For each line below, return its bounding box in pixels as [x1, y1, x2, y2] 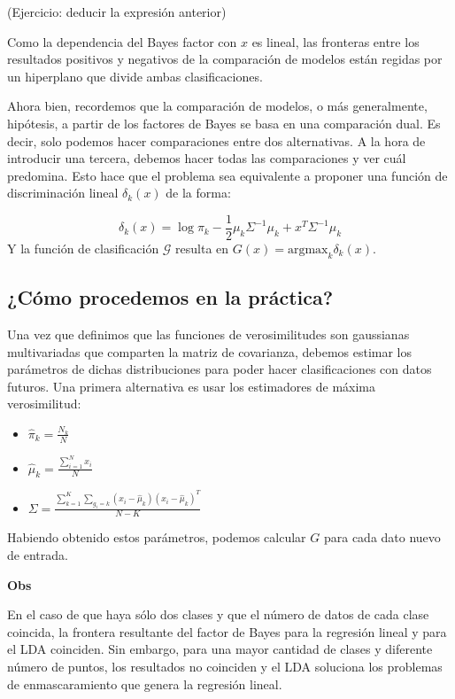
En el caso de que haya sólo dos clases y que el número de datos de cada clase [7, 605, 429, 624]
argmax [287, 244, 328, 256]
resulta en [175, 239, 229, 257]
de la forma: [166, 183, 231, 202]
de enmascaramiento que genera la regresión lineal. [7, 674, 282, 693]
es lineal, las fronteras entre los [251, 32, 420, 50]
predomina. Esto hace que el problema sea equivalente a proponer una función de [7, 166, 448, 184]
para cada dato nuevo [323, 528, 441, 547]
